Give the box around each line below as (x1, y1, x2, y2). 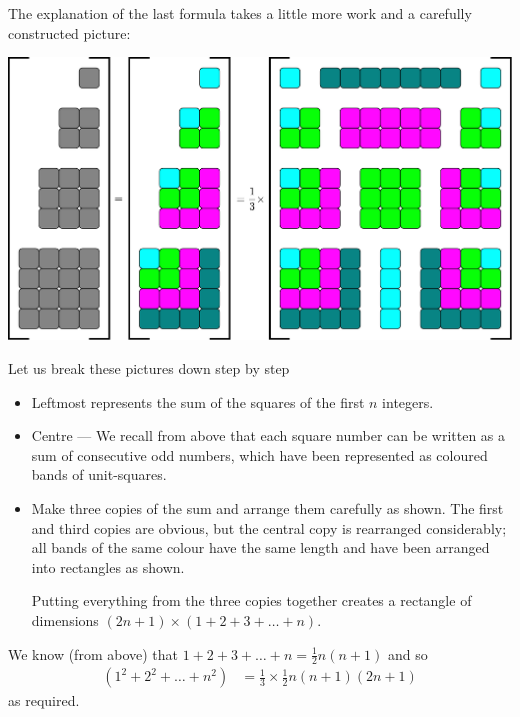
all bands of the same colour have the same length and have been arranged (31, 537, 490, 558)
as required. (8, 690, 80, 711)
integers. (382, 391, 434, 412)
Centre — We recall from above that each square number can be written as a (31, 425, 506, 446)
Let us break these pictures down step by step (8, 358, 290, 379)
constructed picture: (8, 22, 131, 43)
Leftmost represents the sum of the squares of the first (31, 391, 365, 412)
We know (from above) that (8, 643, 178, 664)
